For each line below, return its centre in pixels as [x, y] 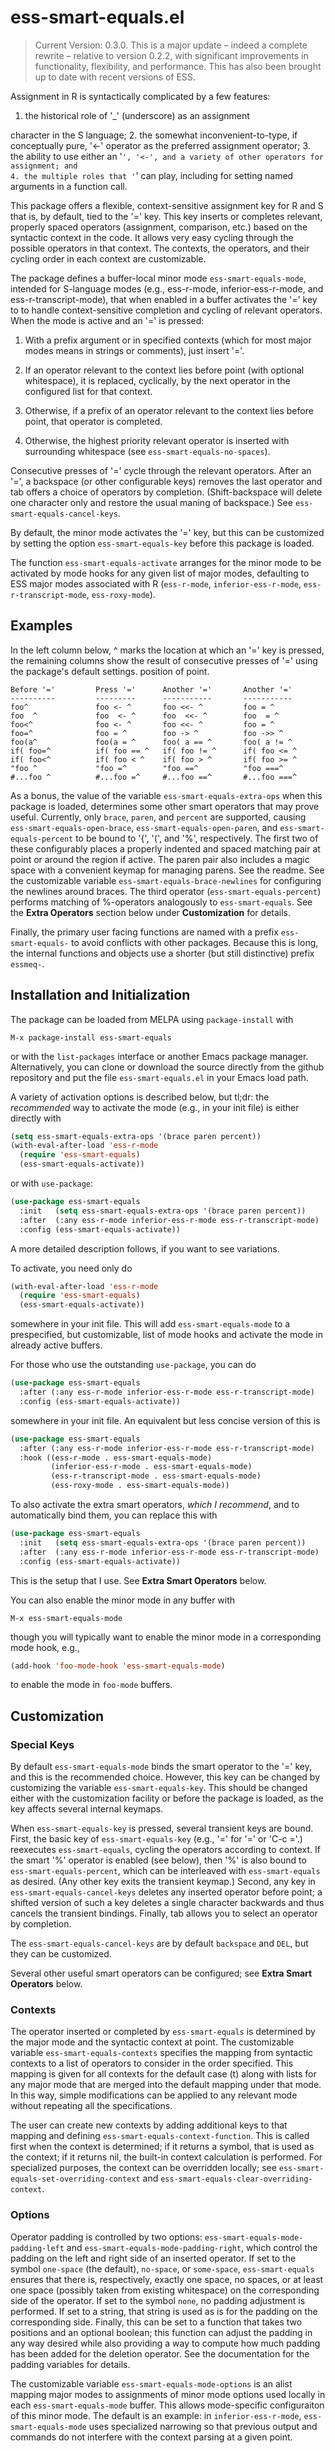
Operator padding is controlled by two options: [106, 2237]
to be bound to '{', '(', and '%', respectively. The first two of [197, 838]
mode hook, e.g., [45, 1647]
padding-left [37, 2248]
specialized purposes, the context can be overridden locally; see [143, 2168]
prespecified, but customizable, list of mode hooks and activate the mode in [167, 1335]
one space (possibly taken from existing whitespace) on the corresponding [165, 2290]
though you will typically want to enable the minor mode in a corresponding [166, 1637]
